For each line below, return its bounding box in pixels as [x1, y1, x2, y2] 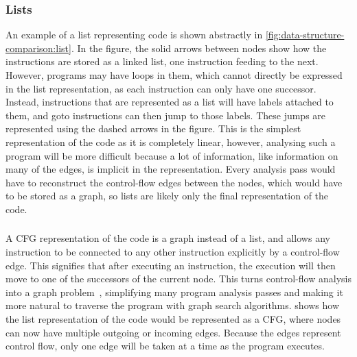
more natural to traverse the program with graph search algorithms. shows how [5, 298, 340, 312]
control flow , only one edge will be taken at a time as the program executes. [5, 338, 325, 353]
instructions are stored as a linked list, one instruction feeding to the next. [5, 54, 319, 69]
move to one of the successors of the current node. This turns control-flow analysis [5, 271, 352, 286]
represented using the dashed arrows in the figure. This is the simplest [5, 121, 301, 136]
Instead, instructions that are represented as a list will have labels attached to [5, 95, 334, 109]
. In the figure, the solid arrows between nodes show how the [71, 40, 327, 55]
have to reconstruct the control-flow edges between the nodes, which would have [5, 175, 343, 189]
